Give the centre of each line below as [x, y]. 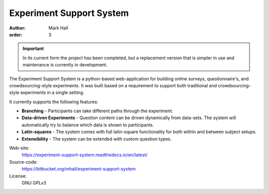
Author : [17, 28]
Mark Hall [58, 28]
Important [33, 49]
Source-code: [23, 162]
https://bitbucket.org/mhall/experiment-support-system [79, 169]
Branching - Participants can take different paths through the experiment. [97, 111]
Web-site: [19, 148]
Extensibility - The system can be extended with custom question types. [97, 139]
